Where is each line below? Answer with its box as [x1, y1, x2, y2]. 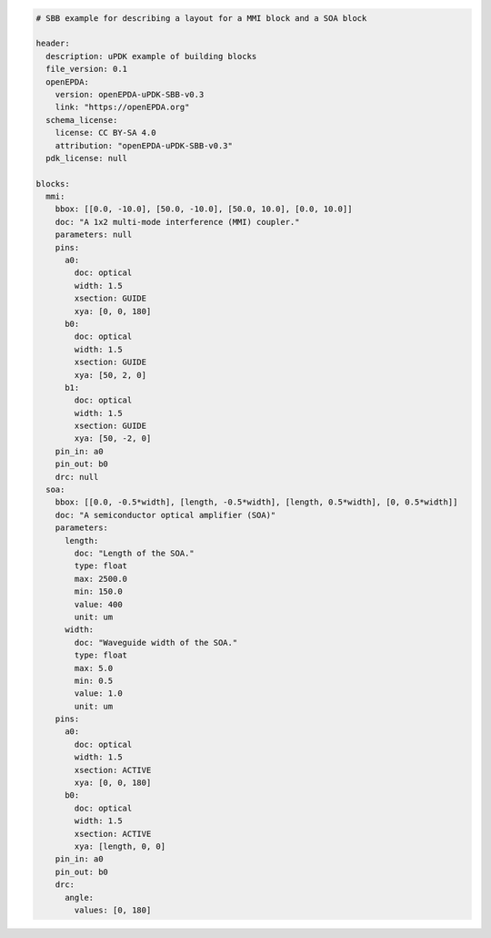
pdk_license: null [45, 153, 127, 163]
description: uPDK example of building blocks [45, 51, 257, 61]
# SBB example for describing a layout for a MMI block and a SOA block [35, 13, 367, 23]
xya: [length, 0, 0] [74, 841, 166, 851]
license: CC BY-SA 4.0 [55, 127, 156, 138]
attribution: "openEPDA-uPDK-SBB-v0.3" [55, 140, 234, 150]
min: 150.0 [74, 586, 123, 596]
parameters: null [55, 229, 133, 240]
